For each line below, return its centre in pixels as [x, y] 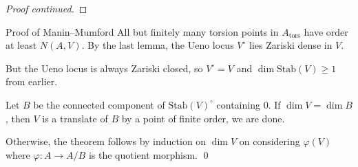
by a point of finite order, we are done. [203, 118]
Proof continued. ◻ [46, 8]
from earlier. [32, 81]
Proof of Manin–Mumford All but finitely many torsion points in [142, 31]
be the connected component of [99, 104]
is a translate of [75, 118]
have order [326, 31]
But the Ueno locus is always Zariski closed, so [104, 68]
